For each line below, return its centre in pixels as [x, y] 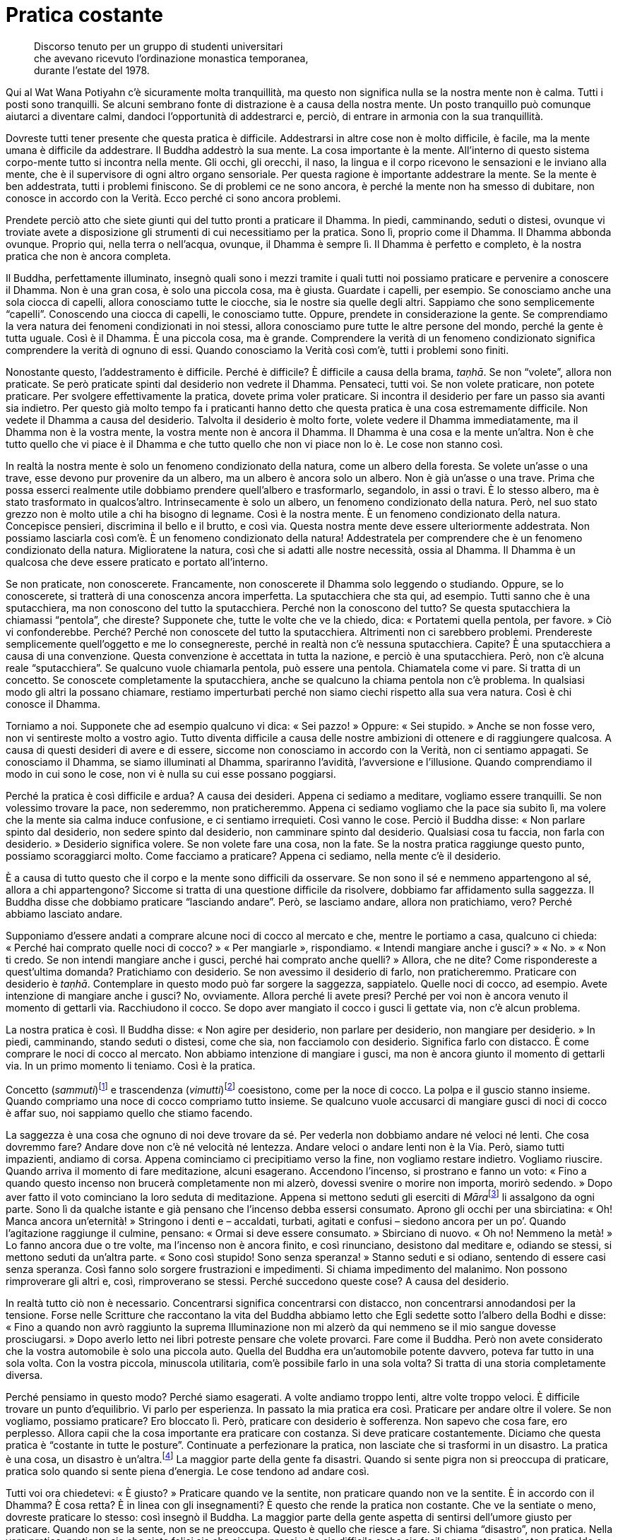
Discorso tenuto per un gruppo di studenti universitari [159, 46]
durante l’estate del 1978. [92, 70]
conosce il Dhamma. [53, 704]
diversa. [24, 1375]
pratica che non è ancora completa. [88, 256]
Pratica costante [84, 15]
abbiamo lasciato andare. [64, 913]
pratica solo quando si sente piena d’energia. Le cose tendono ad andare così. [188, 1471]
